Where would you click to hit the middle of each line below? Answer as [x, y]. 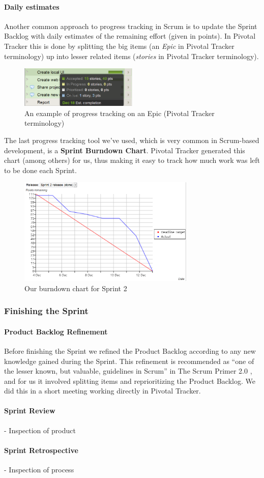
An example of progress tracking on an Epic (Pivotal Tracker [120, 113]
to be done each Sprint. [40, 170]
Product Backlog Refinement [56, 331]
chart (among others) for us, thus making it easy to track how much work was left [132, 160]
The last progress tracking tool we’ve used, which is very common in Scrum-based [132, 140]
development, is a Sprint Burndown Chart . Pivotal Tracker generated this [125, 150]
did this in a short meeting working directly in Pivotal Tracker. [102, 391]
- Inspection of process [39, 470]
